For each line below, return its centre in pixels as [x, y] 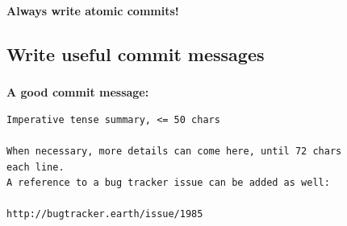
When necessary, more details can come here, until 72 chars [174, 152]
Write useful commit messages [136, 53]
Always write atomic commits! [93, 10]
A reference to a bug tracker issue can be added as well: [168, 183]
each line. [36, 167]
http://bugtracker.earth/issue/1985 [105, 214]
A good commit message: [78, 92]
